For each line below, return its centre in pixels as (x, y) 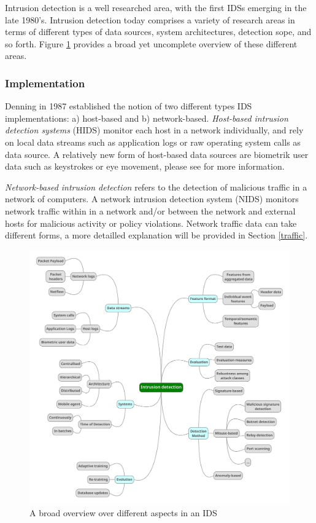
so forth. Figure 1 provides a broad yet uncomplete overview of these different (151, 43)
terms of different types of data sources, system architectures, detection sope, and (158, 32)
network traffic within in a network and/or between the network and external (150, 210)
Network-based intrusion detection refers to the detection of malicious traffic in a (156, 187)
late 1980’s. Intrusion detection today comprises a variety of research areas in (150, 19)
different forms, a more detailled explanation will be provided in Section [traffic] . (156, 235)
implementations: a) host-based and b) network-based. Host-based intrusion (147, 118)
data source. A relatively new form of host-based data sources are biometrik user (157, 154)
